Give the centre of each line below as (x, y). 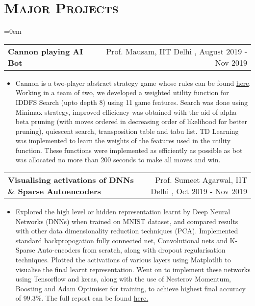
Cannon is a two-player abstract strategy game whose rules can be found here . (133, 83)
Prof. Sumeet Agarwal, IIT (201, 180)
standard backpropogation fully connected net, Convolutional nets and (121, 240)
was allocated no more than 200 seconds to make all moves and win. (118, 160)
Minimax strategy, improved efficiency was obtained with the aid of (117, 112)
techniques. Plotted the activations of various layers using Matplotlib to (123, 260)
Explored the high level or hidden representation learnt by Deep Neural (123, 212)
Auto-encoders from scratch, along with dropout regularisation (131, 250)
